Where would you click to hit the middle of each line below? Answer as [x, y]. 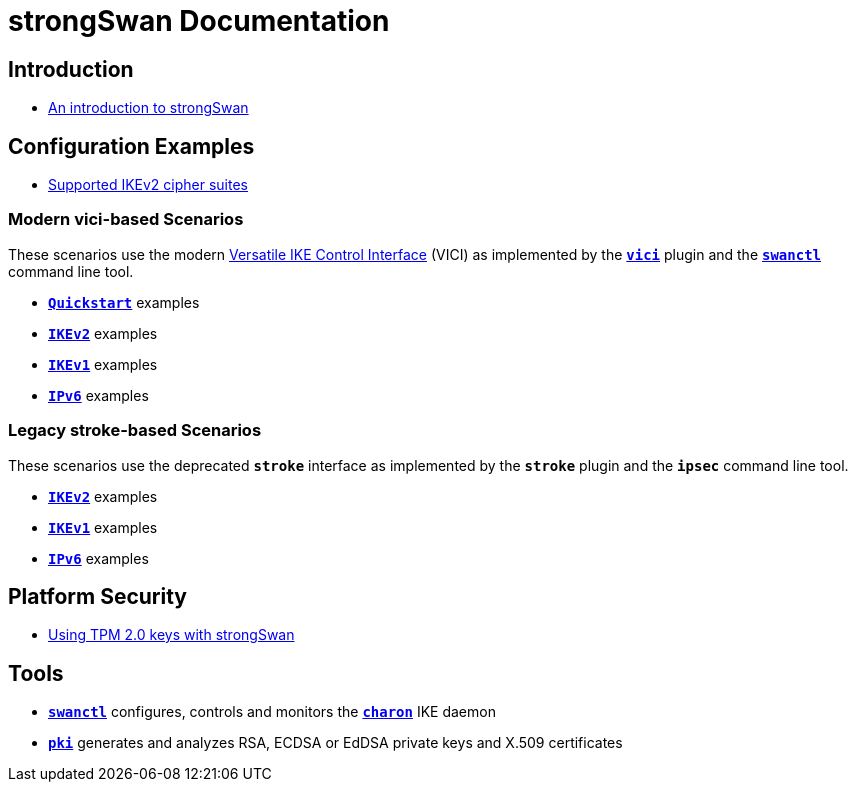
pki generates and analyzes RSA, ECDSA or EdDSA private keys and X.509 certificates [335, 743]
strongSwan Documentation [199, 21]
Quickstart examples [124, 302]
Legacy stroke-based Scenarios [135, 430]
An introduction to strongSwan [148, 108]
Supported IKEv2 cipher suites [148, 185]
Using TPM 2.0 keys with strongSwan [171, 635]
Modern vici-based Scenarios [126, 219]
